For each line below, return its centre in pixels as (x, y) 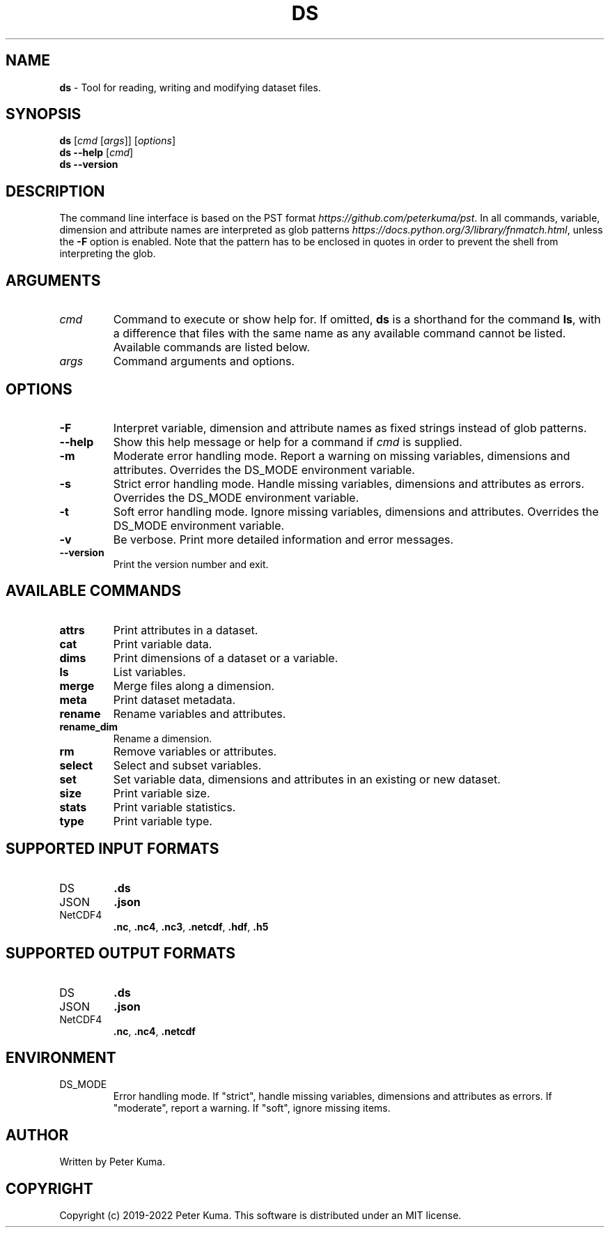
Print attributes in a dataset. (186, 630)
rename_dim (89, 726)
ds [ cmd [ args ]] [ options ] (118, 141)
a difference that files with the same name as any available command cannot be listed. (339, 334)
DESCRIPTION (55, 191)
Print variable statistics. (174, 807)
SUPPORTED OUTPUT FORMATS (121, 954)
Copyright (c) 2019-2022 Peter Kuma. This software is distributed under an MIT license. (260, 1216)
